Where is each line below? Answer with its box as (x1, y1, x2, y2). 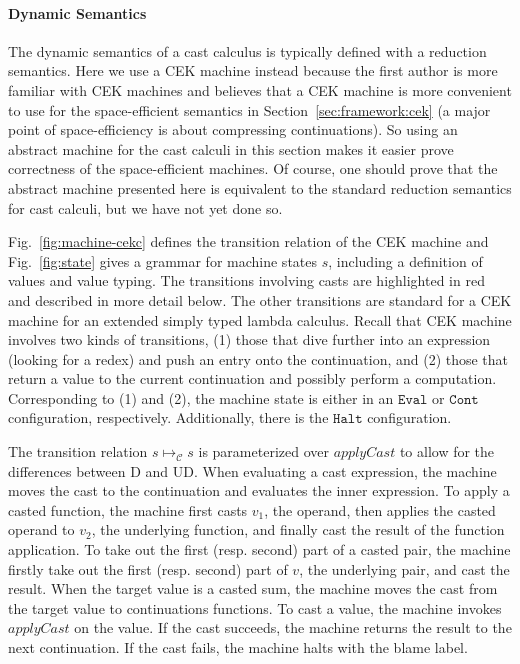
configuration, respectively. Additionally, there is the (8, 407, 329, 428)
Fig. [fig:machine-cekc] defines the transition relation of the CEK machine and (8, 231, 489, 252)
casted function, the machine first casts (8, 499, 248, 520)
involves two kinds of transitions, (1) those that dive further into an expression (8, 329, 491, 350)
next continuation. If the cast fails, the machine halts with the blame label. (8, 637, 468, 658)
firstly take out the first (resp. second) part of (8, 558, 288, 579)
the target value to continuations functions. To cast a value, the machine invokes (8, 597, 502, 618)
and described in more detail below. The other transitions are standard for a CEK (8, 289, 512, 310)
